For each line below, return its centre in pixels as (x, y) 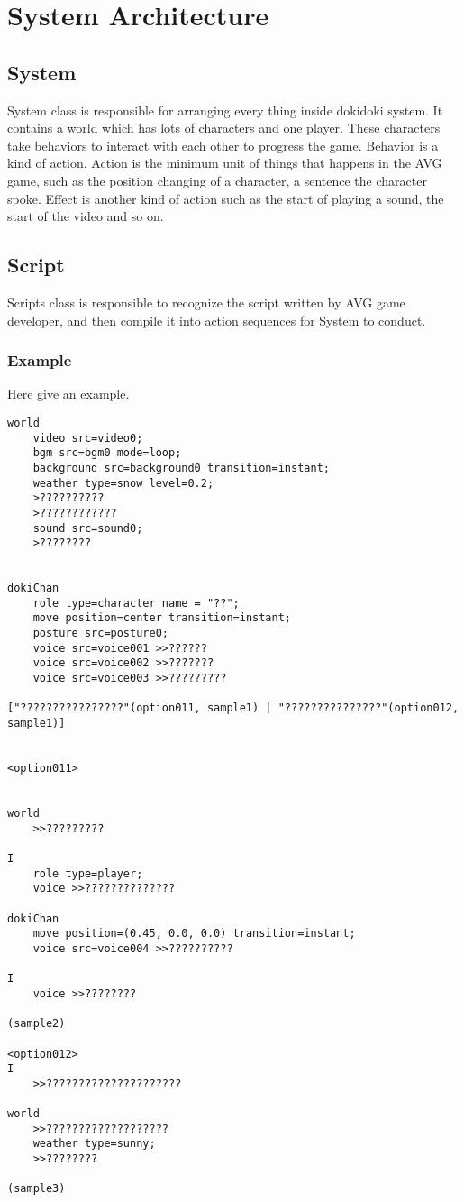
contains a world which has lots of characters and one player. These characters (224, 128)
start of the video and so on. (86, 216)
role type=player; (88, 873)
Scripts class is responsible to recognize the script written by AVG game (206, 302)
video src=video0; (88, 438)
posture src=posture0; (100, 633)
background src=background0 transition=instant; (181, 468)
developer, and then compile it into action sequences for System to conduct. (217, 320)
